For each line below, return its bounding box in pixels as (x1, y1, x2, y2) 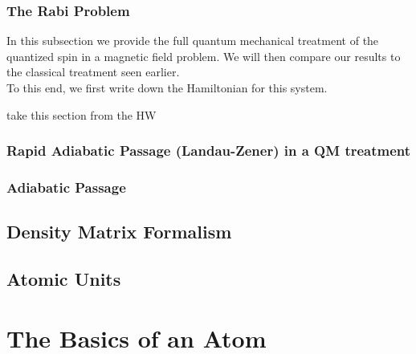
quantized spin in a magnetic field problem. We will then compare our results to (6, 47, 401, 64)
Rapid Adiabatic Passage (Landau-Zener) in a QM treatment (6, 140, 411, 161)
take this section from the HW (6, 106, 157, 123)
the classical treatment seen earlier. (6, 63, 180, 80)
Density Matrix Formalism (6, 219, 232, 244)
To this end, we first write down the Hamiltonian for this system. (6, 79, 328, 96)
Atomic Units (6, 267, 121, 291)
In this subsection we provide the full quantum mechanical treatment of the (6, 32, 379, 49)
